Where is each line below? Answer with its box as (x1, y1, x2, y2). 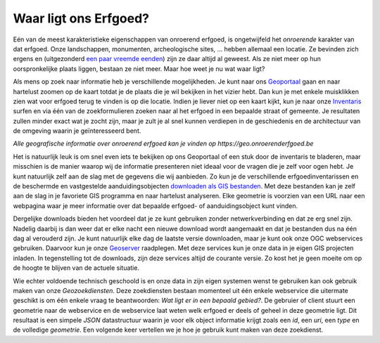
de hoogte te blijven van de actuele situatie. (13, 264, 140, 272)
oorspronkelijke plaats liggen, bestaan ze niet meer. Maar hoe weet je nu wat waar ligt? (13, 64, 265, 73)
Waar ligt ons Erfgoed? (13, 11, 150, 26)
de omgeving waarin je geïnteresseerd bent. (13, 127, 141, 135)
